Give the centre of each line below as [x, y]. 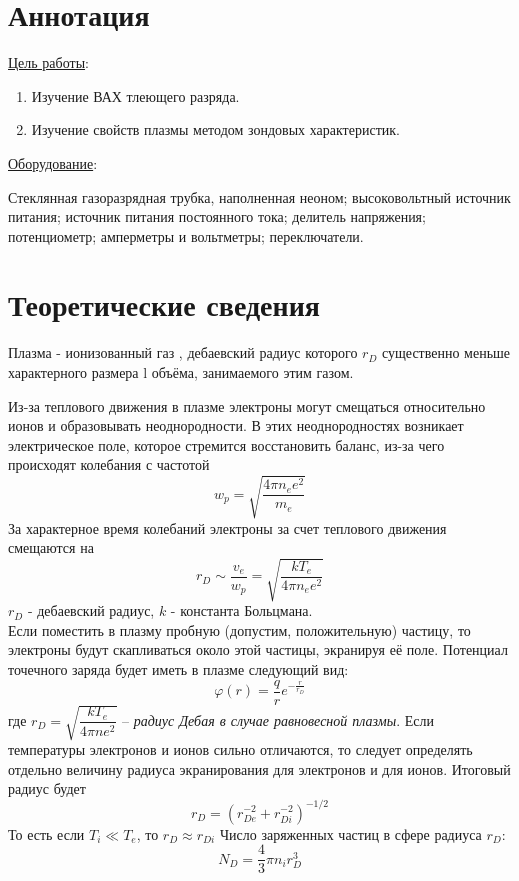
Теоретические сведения [164, 304]
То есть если [46, 833]
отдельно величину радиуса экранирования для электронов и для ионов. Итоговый [259, 768]
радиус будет [47, 788]
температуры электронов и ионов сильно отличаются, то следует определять [240, 749]
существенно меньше [446, 352]
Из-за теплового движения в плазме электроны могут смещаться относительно [247, 405]
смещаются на [51, 547]
